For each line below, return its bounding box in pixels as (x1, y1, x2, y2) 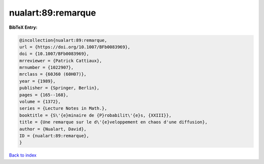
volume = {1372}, (19, 99, 61, 104)
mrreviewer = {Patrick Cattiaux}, (19, 58, 102, 63)
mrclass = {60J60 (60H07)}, (19, 71, 87, 77)
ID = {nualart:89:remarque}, (19, 133, 89, 139)
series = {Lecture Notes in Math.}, (19, 105, 108, 111)
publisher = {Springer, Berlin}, (19, 85, 100, 91)
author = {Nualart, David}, (19, 126, 87, 132)
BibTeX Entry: (9, 24, 38, 30)
